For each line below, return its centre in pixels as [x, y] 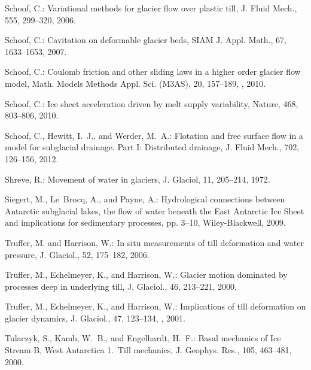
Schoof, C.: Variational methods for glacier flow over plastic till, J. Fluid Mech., [151, 8]
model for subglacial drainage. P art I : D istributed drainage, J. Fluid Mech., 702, [152, 147]
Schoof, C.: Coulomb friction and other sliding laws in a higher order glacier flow [153, 72]
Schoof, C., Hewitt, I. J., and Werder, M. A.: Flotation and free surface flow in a [154, 135]
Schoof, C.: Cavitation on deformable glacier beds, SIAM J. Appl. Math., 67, [146, 40]
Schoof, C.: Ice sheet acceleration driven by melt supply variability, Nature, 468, [152, 103]
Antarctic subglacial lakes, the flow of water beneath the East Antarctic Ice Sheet [155, 210]
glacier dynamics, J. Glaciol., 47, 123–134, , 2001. [95, 318]
